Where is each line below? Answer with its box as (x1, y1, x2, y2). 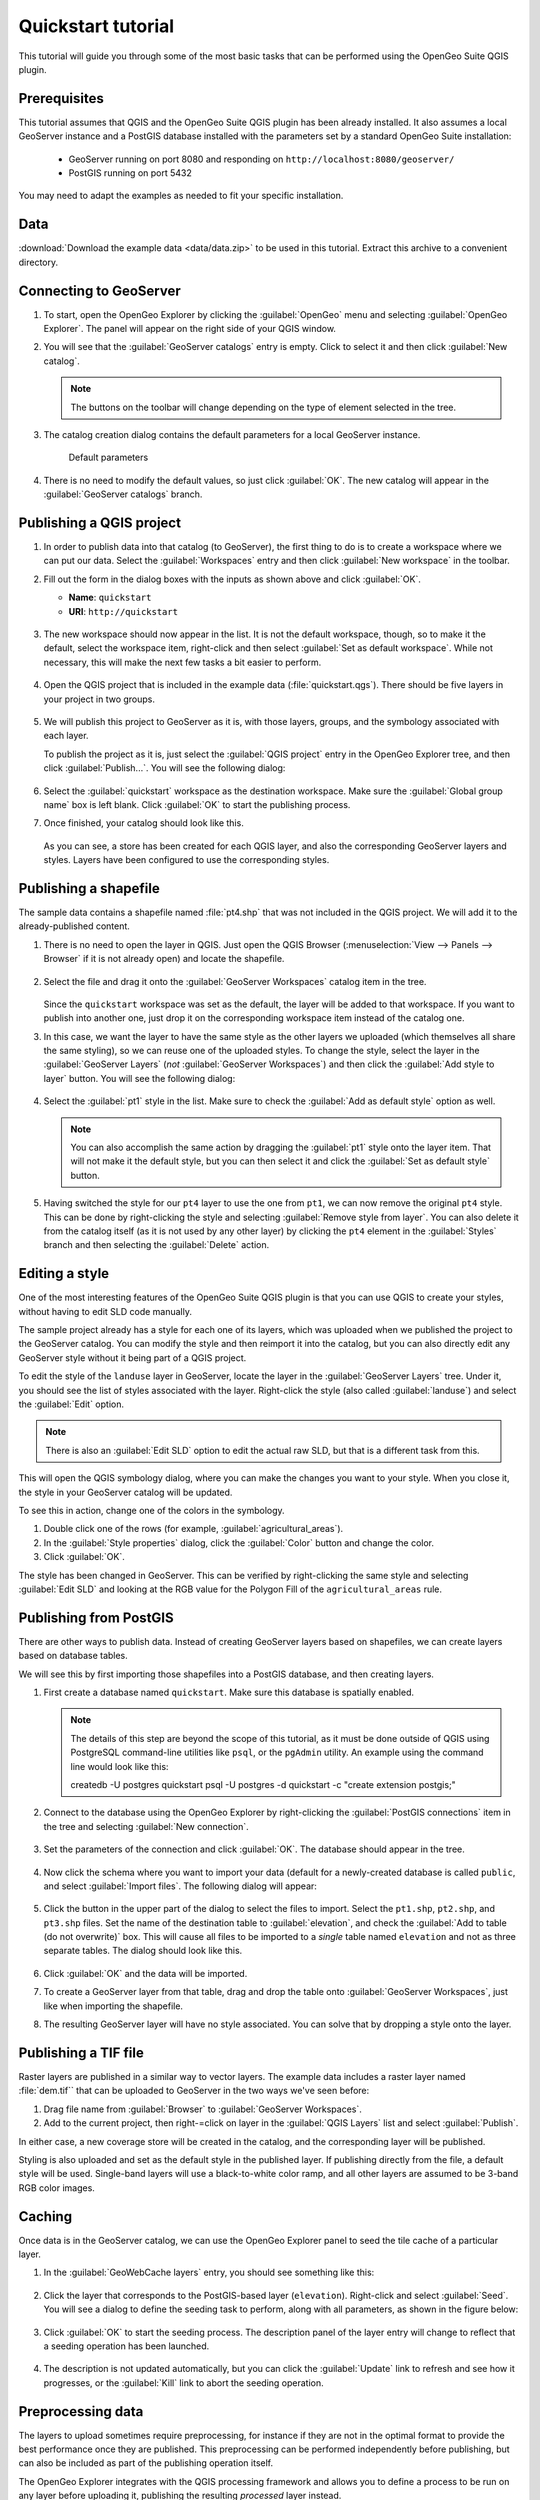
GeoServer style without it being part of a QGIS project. (18, 1351, 247, 1364)
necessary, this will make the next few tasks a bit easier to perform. (43, 656, 322, 668)
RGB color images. (18, 2181, 95, 2194)
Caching (18, 2208, 73, 2225)
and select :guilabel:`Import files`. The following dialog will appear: (43, 1880, 317, 1892)
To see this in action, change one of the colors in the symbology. (18, 1504, 285, 1516)
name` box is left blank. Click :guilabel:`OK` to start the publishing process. (43, 798, 351, 810)
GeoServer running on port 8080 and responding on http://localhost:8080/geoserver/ (68, 153, 455, 165)
